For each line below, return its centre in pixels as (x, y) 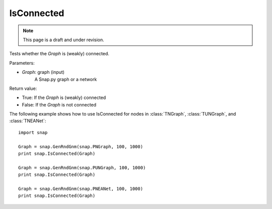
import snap (33, 132)
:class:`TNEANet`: (28, 121)
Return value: (23, 88)
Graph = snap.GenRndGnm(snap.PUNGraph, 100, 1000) (82, 168)
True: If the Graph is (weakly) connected (64, 97)
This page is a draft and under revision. (63, 40)
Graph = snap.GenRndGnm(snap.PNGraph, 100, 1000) (81, 146)
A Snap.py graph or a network (66, 79)
